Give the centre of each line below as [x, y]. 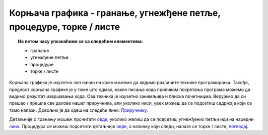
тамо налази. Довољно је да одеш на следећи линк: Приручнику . [79, 110]
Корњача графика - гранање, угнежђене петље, [115, 13]
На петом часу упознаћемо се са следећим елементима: [81, 42]
